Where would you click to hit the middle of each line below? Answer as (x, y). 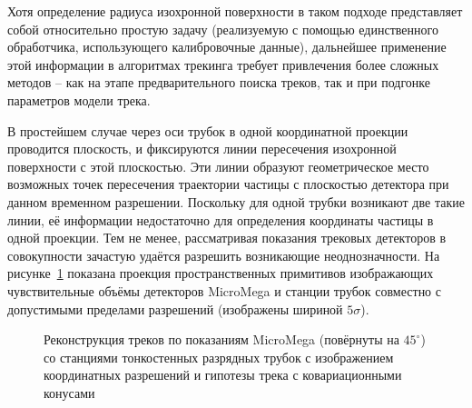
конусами (69, 392)
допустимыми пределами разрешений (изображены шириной (175, 308)
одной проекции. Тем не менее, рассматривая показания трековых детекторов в (227, 238)
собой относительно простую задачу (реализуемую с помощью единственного (223, 29)
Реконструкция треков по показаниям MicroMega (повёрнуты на (221, 339)
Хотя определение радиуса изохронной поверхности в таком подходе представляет (235, 11)
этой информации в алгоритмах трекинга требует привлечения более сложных (223, 64)
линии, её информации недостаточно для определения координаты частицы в (221, 219)
